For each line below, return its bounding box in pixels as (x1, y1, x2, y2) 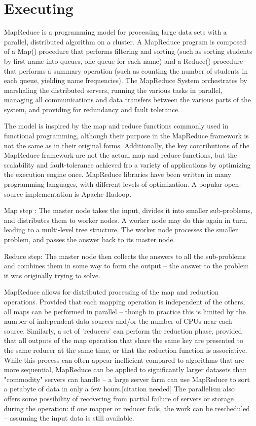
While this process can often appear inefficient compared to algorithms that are (4, 354, 244, 365)
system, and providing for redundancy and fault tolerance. (4, 104, 180, 114)
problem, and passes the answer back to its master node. (4, 234, 175, 244)
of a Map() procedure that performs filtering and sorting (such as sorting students (4, 46, 252, 56)
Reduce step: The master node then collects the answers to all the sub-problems (4, 251, 246, 261)
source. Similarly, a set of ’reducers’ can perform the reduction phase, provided (4, 325, 242, 336)
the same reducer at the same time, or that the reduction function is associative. (4, 344, 247, 355)
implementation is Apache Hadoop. (25, 188, 132, 199)
